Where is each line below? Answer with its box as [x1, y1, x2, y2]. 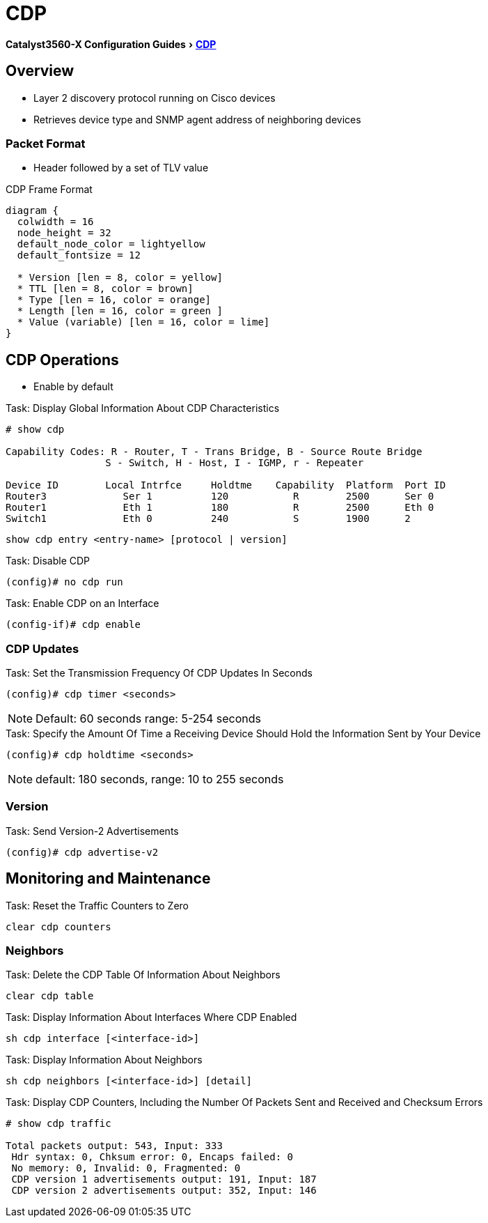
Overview [6, 62, 74, 80]
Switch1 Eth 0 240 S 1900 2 [6, 513, 411, 525]
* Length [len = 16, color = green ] [17, 305, 223, 317]
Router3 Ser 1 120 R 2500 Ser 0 [6, 491, 434, 502]
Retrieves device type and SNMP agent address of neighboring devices [33, 113, 361, 125]
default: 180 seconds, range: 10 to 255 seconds [36, 771, 284, 786]
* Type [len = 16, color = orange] [17, 294, 212, 306]
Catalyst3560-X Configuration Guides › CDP [6, 38, 217, 50]
